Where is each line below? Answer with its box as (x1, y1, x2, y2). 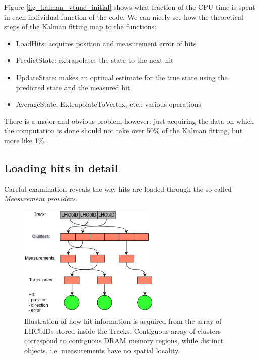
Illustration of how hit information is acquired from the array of (24, 316, 222, 326)
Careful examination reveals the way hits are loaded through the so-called (4, 183, 232, 194)
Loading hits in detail (4, 160, 118, 175)
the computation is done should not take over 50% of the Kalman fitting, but (4, 125, 243, 136)
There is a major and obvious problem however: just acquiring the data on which (4, 115, 254, 126)
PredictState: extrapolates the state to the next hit (16, 55, 174, 65)
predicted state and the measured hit (16, 82, 131, 92)
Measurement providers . (4, 193, 78, 204)
